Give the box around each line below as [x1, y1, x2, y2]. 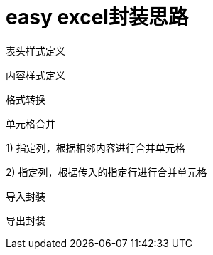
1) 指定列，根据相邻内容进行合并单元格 [6, 141, 185, 154]
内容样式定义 [6, 68, 65, 81]
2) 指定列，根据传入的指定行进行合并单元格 [6, 165, 207, 178]
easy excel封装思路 [6, 5, 188, 29]
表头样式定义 [6, 44, 65, 57]
